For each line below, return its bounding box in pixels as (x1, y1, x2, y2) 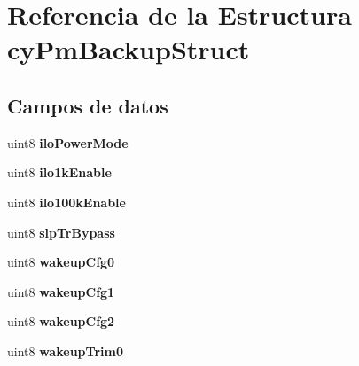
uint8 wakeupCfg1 (7, 282, 115, 300)
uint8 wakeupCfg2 (7, 312, 115, 331)
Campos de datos (7, 91, 168, 119)
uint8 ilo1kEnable (7, 163, 112, 182)
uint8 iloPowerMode (7, 133, 129, 152)
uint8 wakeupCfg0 (7, 253, 115, 271)
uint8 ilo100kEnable (7, 192, 126, 211)
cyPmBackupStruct (7, 31, 250, 67)
